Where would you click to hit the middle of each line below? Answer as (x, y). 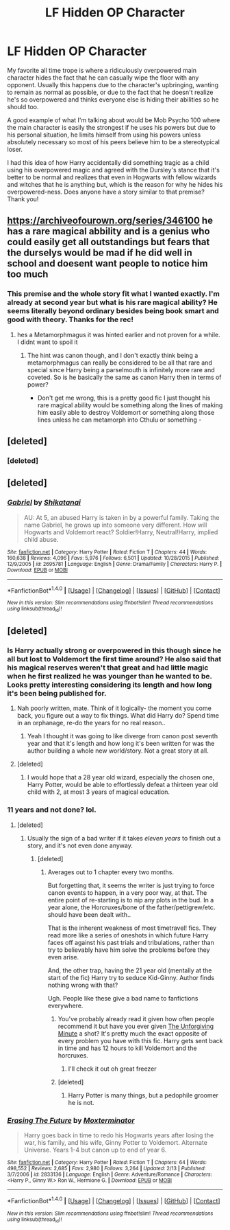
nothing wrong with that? (83, 985)
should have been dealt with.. (89, 914)
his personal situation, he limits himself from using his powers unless (104, 135)
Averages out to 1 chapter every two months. (111, 872)
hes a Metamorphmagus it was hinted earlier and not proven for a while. (118, 334)
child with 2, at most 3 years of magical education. (98, 792)
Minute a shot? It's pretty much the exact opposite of (132, 1033)
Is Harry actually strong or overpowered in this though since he (114, 650)
